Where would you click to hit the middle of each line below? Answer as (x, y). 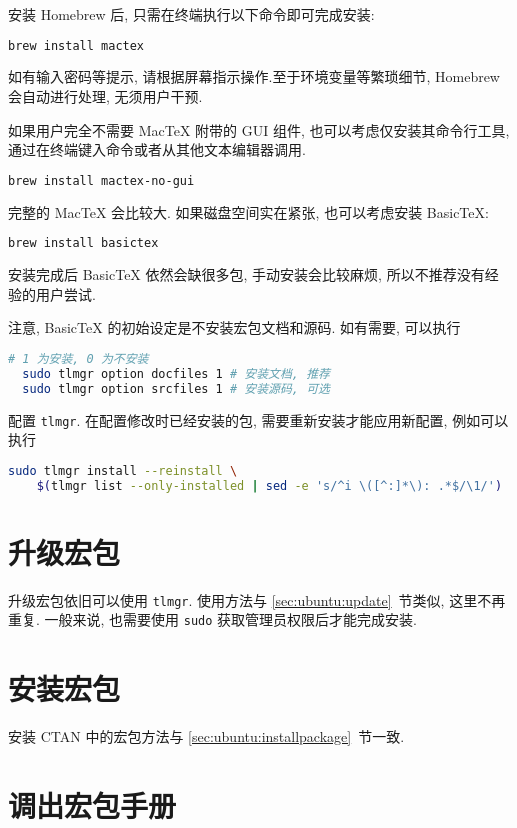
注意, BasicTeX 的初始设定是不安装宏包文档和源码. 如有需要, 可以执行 (234, 327)
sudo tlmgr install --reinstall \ (123, 470)
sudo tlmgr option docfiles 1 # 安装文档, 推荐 (176, 373)
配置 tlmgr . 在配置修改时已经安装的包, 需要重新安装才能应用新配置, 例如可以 (258, 419)
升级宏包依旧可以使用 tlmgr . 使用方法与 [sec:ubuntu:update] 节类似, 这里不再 (257, 599)
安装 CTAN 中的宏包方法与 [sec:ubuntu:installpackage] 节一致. (206, 736)
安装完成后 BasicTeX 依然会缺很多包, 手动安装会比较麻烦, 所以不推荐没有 (246, 274)
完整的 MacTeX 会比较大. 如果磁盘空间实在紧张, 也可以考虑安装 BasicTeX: (248, 211)
